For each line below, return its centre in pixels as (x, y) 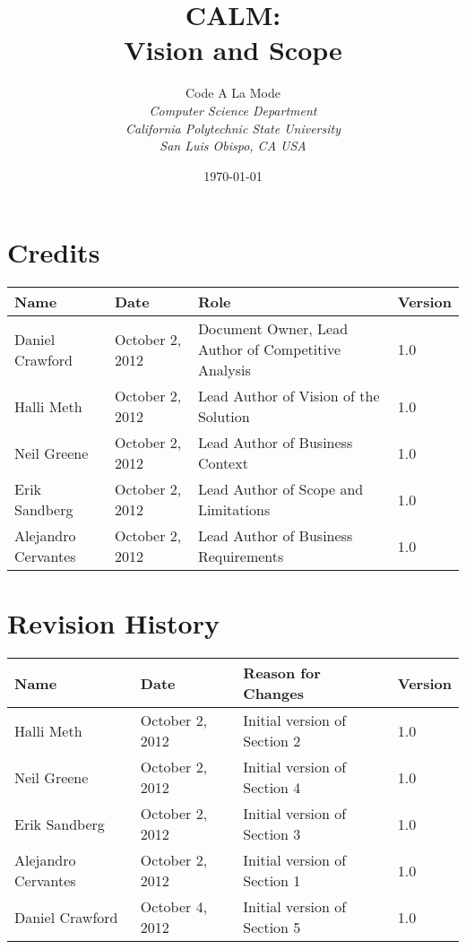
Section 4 (272, 788)
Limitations (234, 510)
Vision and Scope (233, 50)
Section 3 (272, 834)
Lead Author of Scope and (280, 489)
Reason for (282, 673)
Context (223, 463)
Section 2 (272, 741)
